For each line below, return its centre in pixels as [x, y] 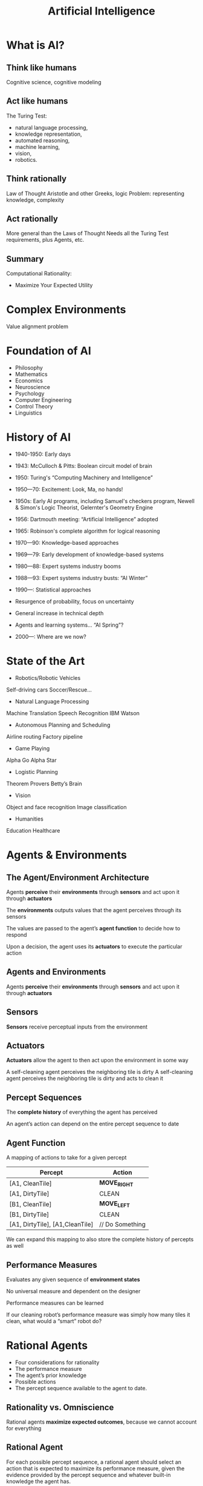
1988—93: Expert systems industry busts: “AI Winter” [81, 578]
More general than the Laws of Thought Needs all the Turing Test [88, 233]
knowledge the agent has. [39, 1481]
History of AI [39, 437]
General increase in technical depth [59, 613]
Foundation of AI [49, 351]
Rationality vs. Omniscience [60, 1407]
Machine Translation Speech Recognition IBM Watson [73, 713]
